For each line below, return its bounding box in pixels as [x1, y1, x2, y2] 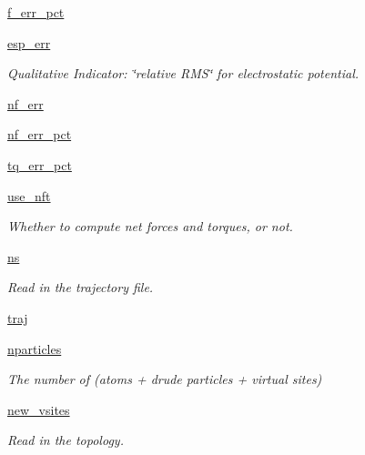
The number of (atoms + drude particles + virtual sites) [7, 369, 322, 389]
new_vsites [7, 399, 70, 419]
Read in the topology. [7, 430, 124, 450]
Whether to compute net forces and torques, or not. [7, 217, 293, 236]
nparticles [7, 339, 62, 358]
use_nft [7, 186, 51, 205]
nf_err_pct [7, 125, 72, 144]
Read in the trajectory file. [7, 278, 154, 297]
